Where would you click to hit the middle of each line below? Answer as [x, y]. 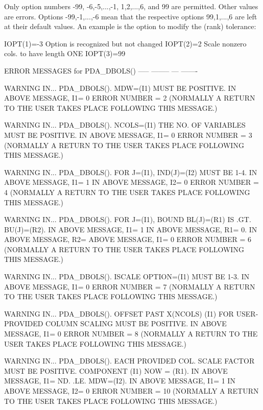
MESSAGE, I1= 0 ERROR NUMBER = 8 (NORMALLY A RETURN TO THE [131, 334]
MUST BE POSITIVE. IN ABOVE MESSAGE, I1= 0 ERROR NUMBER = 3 [128, 135]
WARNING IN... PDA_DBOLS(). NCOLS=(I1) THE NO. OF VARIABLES [125, 125]
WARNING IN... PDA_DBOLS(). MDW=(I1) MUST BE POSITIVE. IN [120, 88]
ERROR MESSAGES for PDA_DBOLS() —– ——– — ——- [101, 70]
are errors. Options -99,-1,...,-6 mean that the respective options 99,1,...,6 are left [131, 16]
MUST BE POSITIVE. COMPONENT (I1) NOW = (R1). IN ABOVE [116, 370]
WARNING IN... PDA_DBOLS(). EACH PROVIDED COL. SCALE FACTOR [129, 361]
